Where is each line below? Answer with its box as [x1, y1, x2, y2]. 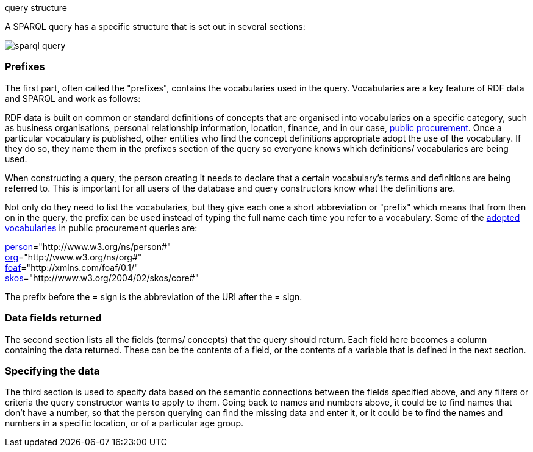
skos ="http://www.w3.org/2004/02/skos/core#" [5, 272, 199, 283]
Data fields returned [5, 312, 102, 325]
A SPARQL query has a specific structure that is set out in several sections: [5, 21, 306, 32]
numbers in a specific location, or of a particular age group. [5, 418, 244, 429]
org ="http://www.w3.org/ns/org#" [5, 251, 142, 262]
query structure [5, 2, 67, 13]
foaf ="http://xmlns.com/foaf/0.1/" [5, 262, 138, 273]
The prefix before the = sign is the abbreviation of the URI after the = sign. [5, 291, 302, 302]
